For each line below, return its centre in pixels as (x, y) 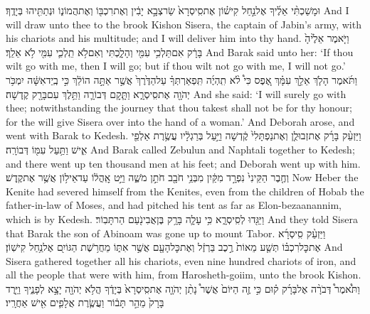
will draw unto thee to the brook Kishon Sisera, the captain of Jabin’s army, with (184, 24)
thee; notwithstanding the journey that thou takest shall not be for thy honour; (179, 108)
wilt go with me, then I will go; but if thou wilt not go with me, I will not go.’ (176, 66)
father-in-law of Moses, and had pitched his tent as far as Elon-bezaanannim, (174, 205)
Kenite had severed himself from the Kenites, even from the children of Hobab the (185, 191)
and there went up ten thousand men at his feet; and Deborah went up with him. (183, 163)
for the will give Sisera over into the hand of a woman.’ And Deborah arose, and (180, 121)
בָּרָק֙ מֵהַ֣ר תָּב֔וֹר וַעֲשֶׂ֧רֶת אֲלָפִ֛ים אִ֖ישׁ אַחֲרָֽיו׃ (85, 302)
